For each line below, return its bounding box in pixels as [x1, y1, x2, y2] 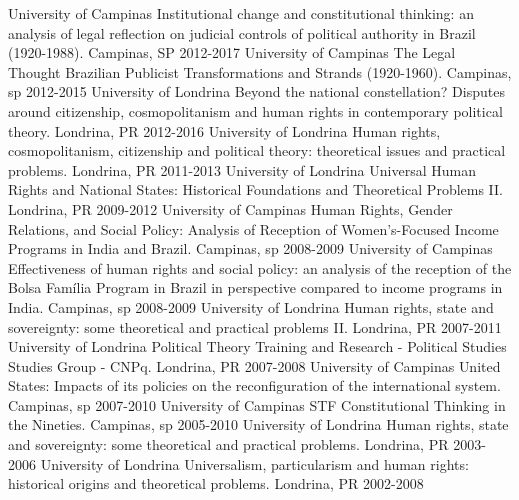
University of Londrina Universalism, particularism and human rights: [40, 453, 469, 474]
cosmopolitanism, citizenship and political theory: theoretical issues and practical [8, 140, 506, 161]
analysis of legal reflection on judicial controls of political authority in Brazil [8, 22, 476, 43]
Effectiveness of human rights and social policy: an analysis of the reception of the [8, 257, 512, 278]
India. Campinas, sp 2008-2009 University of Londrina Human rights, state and [8, 296, 494, 317]
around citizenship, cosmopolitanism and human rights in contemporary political [8, 100, 503, 121]
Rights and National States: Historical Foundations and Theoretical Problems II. [8, 179, 504, 200]
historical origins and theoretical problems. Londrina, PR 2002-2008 [8, 473, 424, 494]
